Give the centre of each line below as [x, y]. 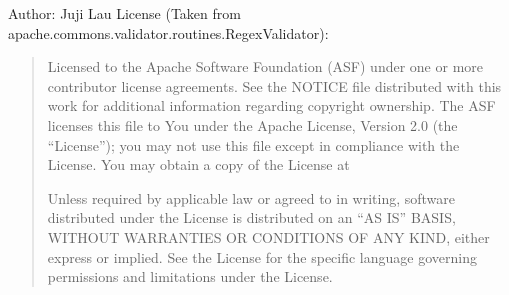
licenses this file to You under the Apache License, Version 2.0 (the [252, 124]
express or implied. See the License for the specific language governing [262, 256]
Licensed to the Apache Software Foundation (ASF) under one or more [265, 66]
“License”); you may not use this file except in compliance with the [253, 144]
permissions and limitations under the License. [190, 276]
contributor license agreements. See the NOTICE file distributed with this [274, 85]
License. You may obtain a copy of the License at [198, 164]
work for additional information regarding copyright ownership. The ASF [271, 105]
